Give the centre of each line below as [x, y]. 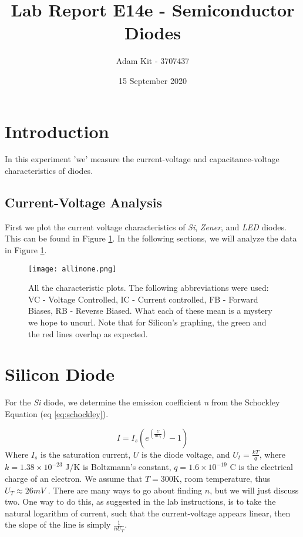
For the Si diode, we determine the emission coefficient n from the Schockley [142, 402]
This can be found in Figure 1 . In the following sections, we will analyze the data [151, 238]
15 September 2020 [153, 80]
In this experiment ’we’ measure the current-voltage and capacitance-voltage [142, 159]
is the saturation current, [85, 454]
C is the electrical [261, 467]
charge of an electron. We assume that [74, 478]
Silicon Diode [60, 374]
